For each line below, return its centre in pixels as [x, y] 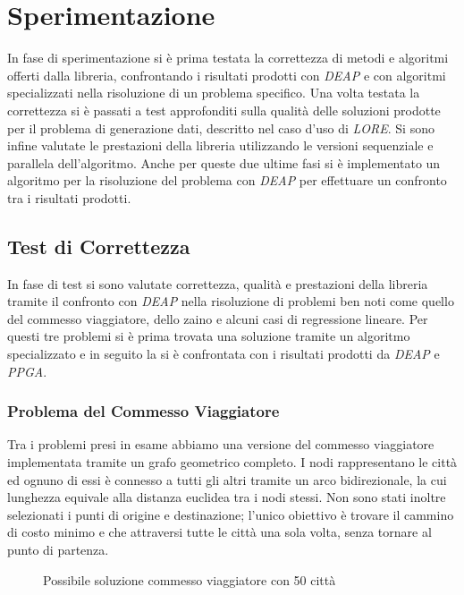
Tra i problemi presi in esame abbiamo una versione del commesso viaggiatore [221, 444]
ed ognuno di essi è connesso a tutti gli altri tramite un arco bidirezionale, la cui [227, 479]
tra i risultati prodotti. [69, 197]
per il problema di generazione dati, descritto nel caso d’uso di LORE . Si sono [221, 127]
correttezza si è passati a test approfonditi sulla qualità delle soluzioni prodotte [224, 110]
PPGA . [27, 371]
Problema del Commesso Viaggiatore [143, 411]
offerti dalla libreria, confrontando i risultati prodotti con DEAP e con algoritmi [227, 75]
